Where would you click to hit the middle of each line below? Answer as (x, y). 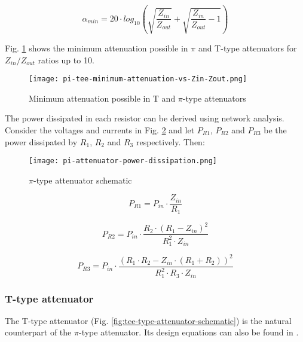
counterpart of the (38, 332)
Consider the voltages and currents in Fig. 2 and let (100, 129)
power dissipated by (41, 141)
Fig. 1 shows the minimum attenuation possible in (97, 48)
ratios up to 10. (66, 59)
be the (275, 129)
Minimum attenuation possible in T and (102, 98)
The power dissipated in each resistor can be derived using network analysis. (145, 118)
